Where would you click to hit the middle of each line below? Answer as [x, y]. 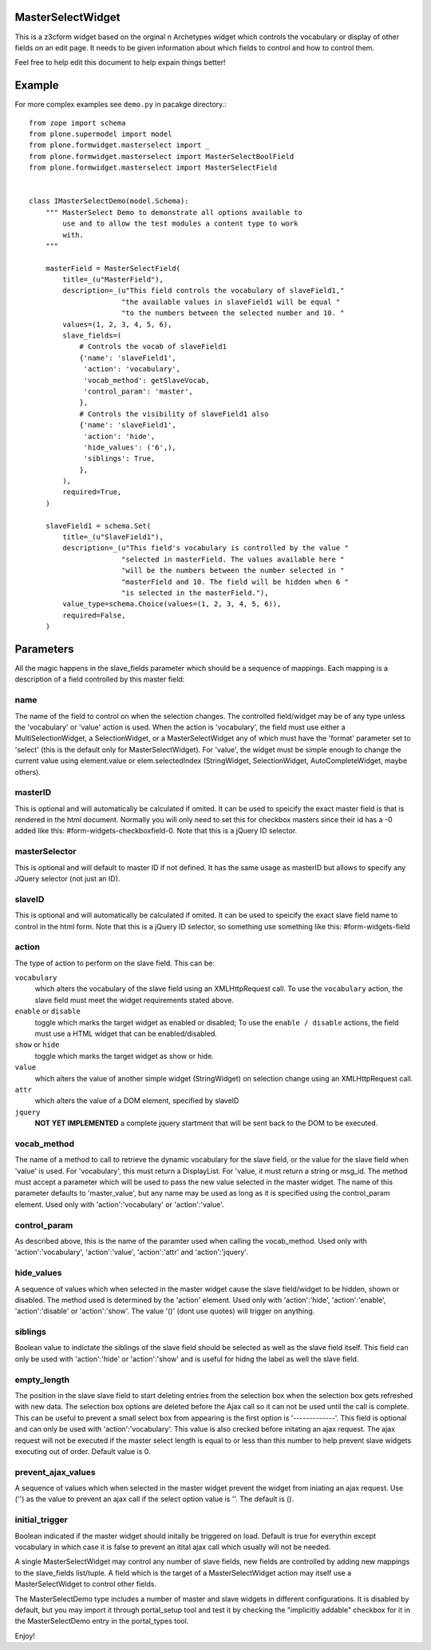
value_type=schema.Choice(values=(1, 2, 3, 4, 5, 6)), [172, 604]
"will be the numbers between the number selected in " [233, 571]
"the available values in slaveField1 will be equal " [231, 302]
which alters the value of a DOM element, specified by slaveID [137, 1101]
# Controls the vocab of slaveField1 [153, 347]
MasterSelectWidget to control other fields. [86, 1584]
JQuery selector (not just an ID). [67, 879]
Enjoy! [25, 1636]
